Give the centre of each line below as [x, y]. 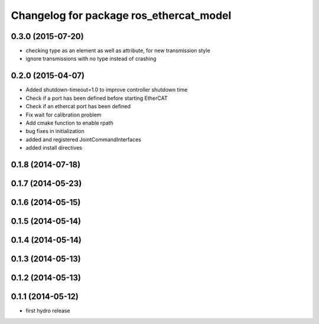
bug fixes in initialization [55, 131]
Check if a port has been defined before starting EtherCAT [97, 98]
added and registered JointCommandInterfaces [84, 140]
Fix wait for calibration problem [64, 115]
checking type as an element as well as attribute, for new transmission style [118, 51]
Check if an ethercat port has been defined [78, 106]
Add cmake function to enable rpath [69, 123]
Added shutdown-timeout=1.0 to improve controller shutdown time [107, 90]
